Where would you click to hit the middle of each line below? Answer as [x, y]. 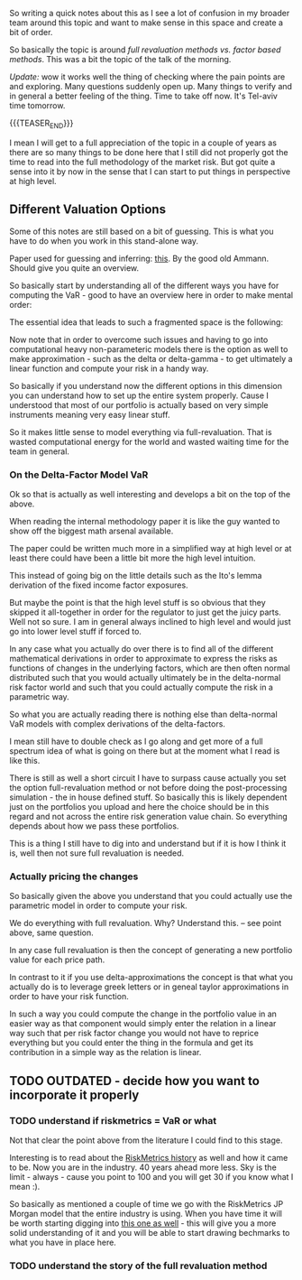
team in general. [40, 451]
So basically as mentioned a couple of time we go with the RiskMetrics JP [146, 1203]
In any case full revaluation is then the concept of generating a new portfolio [151, 951]
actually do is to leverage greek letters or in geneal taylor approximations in [149, 987]
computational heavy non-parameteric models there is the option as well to [149, 349]
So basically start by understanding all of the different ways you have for [144, 285]
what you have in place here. [63, 1242]
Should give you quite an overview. [74, 268]
